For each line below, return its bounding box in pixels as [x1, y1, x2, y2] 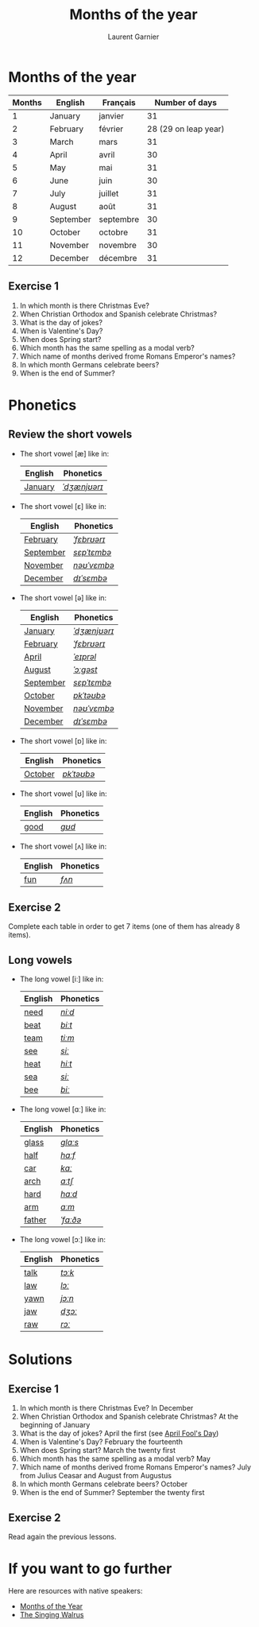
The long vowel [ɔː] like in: [19, 1235, 106, 1245]
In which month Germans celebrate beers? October [19, 1479, 188, 1489]
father [23, 1214, 47, 1225]
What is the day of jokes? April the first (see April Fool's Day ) [19, 1429, 219, 1439]
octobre [99, 227, 129, 238]
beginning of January [19, 1420, 91, 1430]
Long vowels [8, 953, 73, 967]
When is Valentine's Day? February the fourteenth [19, 1437, 183, 1446]
